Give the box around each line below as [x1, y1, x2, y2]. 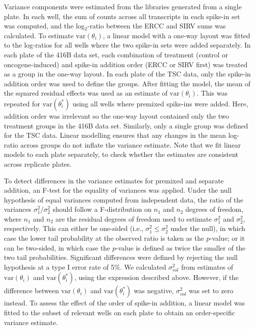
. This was [197, 88, 228, 98]
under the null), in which [170, 223, 246, 233]
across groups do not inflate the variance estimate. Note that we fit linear [20, 139, 241, 150]
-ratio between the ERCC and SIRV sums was [87, 21, 226, 31]
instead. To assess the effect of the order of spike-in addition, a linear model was [4, 298, 245, 308]
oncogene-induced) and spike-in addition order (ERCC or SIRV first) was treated [4, 59, 248, 69]
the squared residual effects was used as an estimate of [4, 88, 168, 98]
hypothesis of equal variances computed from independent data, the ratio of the [4, 194, 244, 204]
